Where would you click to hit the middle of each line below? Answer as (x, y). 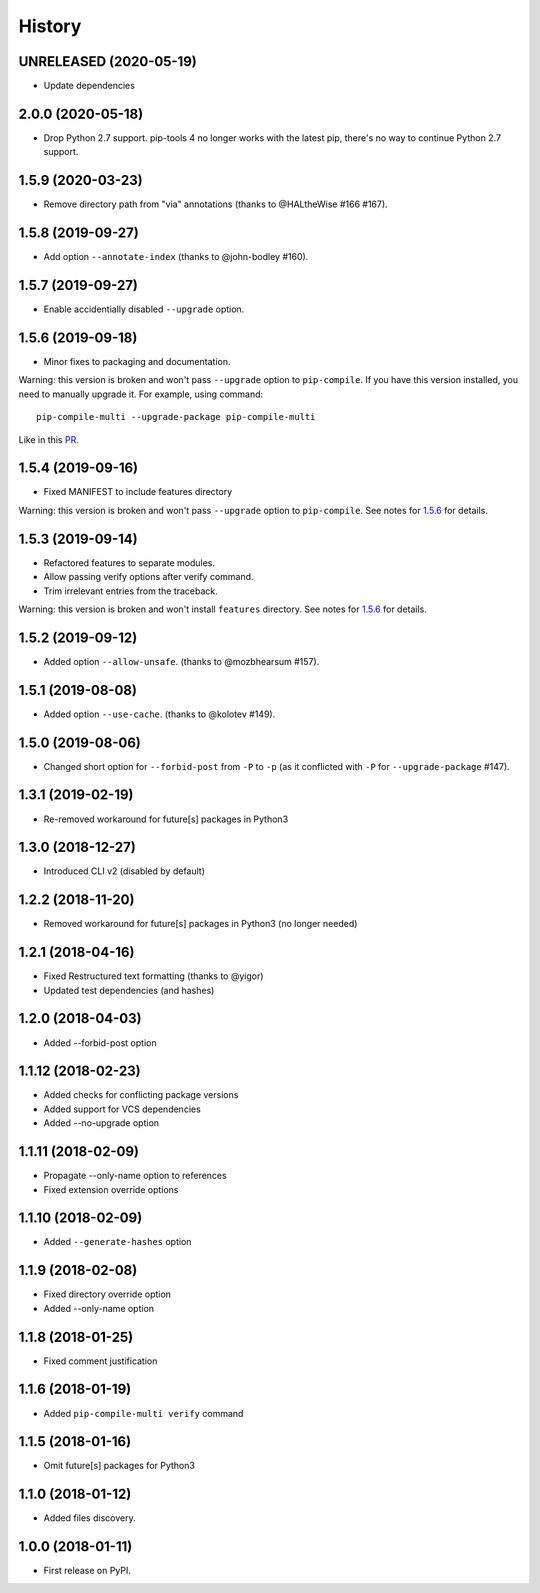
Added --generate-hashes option (117, 1242)
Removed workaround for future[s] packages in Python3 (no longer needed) (200, 924)
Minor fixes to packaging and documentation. (137, 361)
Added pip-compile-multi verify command (143, 1413)
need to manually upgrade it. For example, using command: (141, 394)
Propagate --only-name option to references (135, 1176)
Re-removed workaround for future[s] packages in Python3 (166, 819)
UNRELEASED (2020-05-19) (107, 61)
